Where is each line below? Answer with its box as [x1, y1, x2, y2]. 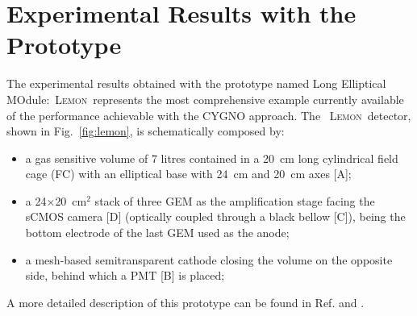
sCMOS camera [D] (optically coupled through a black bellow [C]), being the [25, 208, 406, 225]
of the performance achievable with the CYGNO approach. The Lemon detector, [6, 106, 411, 123]
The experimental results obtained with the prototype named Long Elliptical [6, 75, 386, 92]
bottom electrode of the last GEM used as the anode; [25, 224, 290, 241]
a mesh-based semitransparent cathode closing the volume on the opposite [25, 251, 393, 268]
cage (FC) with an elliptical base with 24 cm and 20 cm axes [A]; [25, 165, 352, 182]
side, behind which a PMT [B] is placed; [25, 267, 225, 284]
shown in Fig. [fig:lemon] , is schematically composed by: [6, 123, 285, 139]
